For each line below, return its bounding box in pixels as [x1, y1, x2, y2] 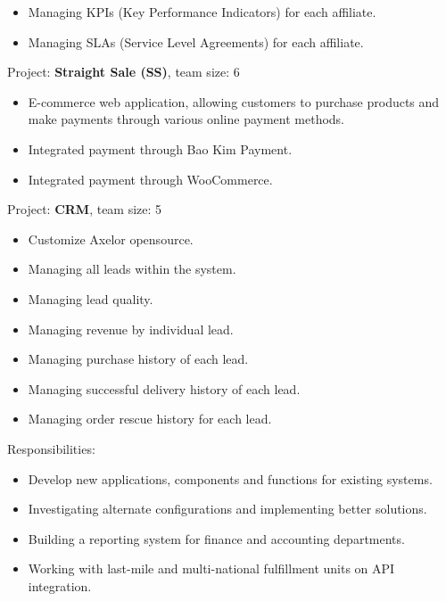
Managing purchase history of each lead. [28, 350, 249, 368]
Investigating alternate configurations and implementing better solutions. [28, 499, 427, 518]
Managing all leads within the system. [28, 259, 236, 278]
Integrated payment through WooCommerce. [28, 169, 273, 188]
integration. [28, 576, 92, 595]
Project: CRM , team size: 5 [7, 200, 162, 218]
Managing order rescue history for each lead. [28, 409, 272, 428]
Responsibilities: [7, 439, 95, 457]
